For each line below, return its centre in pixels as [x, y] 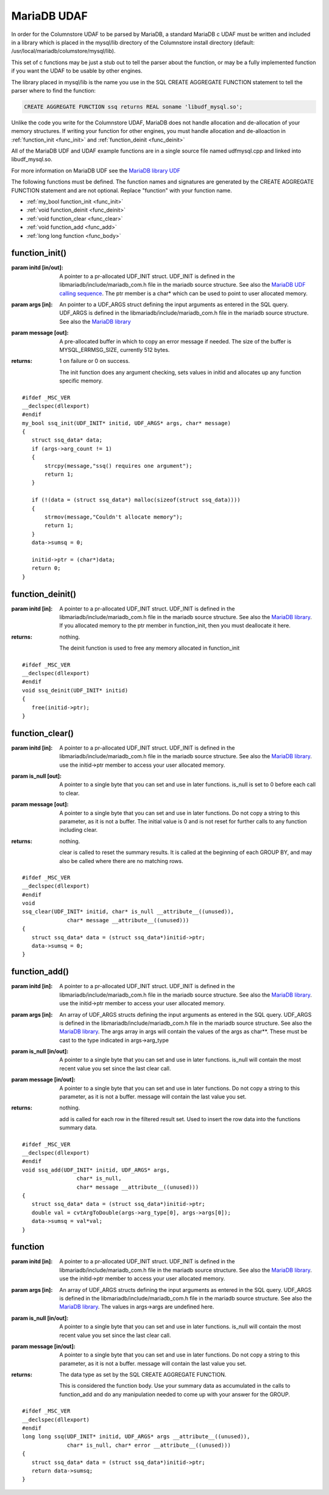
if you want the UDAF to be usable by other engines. [77, 71]
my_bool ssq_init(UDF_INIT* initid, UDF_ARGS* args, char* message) [126, 423]
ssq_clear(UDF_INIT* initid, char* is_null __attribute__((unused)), [128, 912]
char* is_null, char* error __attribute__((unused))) [149, 1445]
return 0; [46, 568]
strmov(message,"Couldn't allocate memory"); [114, 517]
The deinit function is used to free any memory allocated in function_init [150, 648]
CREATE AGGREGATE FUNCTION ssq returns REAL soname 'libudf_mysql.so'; [133, 106]
